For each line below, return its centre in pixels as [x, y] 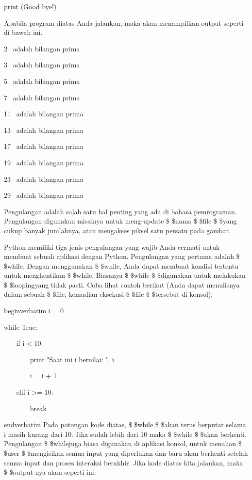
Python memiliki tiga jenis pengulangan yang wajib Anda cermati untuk [112, 247]
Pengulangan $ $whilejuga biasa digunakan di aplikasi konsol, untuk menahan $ [123, 443]
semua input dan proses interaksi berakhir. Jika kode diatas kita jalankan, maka [124, 462]
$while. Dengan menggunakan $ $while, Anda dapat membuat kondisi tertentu [121, 265]
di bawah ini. [23, 32]
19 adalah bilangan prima [44, 162]
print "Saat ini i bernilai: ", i [72, 359]
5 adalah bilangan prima [42, 81]
